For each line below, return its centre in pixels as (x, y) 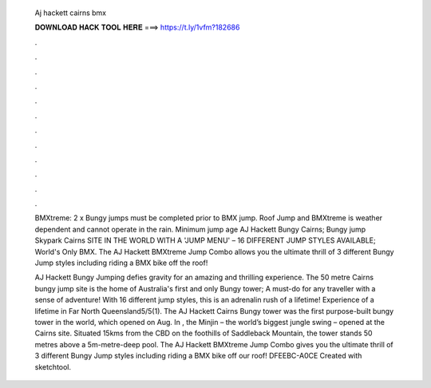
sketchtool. (53, 366)
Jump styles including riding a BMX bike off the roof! (121, 263)
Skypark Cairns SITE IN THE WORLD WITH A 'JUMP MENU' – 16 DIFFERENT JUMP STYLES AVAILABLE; (205, 240)
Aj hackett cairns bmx (71, 13)
